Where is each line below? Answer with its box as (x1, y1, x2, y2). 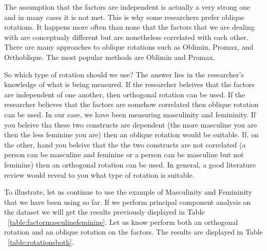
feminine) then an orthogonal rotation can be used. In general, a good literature (4, 159, 256, 170)
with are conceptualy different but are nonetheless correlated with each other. (4, 31, 249, 42)
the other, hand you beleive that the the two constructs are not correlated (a (4, 139, 246, 150)
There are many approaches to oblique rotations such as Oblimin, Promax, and (4, 41, 254, 52)
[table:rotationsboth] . (8, 237, 74, 247)
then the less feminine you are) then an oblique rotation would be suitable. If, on (4, 129, 259, 140)
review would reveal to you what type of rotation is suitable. (4, 169, 195, 180)
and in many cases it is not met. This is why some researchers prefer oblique (4, 11, 244, 22)
